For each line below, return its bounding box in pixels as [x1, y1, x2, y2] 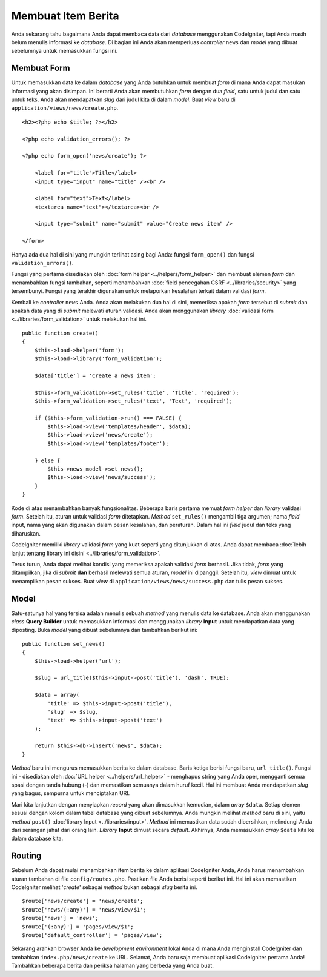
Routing [11, 851, 42, 861]
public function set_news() [22, 640, 105, 647]
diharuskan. [11, 529, 41, 537]
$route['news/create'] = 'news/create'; [22, 898, 144, 905]
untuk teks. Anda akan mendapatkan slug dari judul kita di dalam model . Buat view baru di [11, 96, 236, 103]
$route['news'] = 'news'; [22, 915, 99, 922]
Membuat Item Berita [11, 9, 119, 22]
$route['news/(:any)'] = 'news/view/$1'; [22, 906, 147, 913]
